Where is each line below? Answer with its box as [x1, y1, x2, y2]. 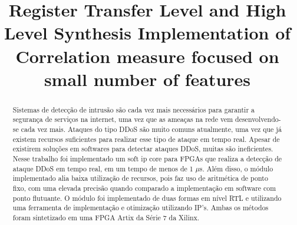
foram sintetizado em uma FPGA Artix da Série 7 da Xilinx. [12, 212, 200, 222]
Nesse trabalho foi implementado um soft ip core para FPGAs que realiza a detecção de [12, 154, 282, 164]
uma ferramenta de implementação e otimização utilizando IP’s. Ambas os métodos [12, 203, 269, 213]
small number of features [44, 67, 251, 91]
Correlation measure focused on [15, 44, 279, 68]
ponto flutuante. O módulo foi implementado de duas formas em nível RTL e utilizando [12, 193, 282, 203]
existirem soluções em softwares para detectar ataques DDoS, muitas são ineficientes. [12, 144, 273, 154]
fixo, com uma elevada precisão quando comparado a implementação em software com [12, 183, 276, 193]
